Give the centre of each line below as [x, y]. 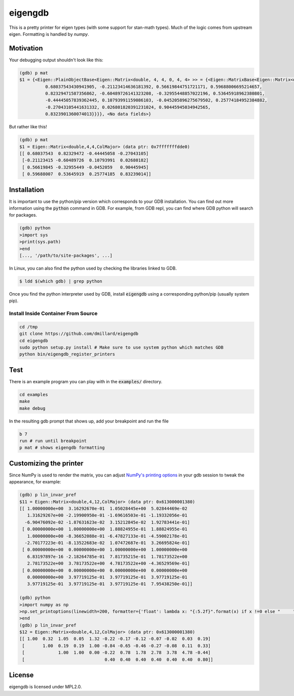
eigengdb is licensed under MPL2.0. [45, 687]
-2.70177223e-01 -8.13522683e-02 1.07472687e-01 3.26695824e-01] [107, 543]
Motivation [26, 48]
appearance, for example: [35, 482]
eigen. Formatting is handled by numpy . [49, 34]
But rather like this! [28, 127]
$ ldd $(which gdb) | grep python [61, 281]
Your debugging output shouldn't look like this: [56, 60]
